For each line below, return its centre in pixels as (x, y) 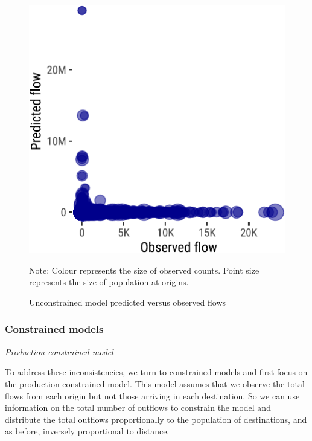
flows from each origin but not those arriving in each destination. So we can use (152, 395)
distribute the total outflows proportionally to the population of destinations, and (156, 419)
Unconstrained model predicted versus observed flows (128, 302)
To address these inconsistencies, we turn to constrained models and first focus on (156, 372)
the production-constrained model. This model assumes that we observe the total (155, 383)
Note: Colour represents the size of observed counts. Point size (144, 270)
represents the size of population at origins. (109, 282)
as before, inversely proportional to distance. (87, 431)
